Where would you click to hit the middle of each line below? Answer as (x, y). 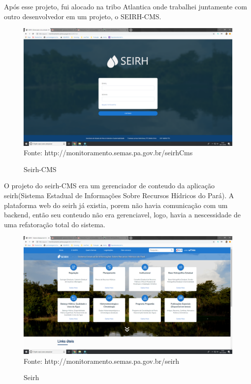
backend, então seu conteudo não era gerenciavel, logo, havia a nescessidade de (122, 215)
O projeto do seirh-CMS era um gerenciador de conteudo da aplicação (110, 186)
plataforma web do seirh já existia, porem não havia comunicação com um (116, 205)
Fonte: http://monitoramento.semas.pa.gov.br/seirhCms (108, 153)
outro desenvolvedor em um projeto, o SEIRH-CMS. (83, 16)
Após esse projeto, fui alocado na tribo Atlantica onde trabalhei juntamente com (125, 6)
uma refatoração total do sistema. (55, 224)
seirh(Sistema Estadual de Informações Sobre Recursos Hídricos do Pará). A (119, 195)
